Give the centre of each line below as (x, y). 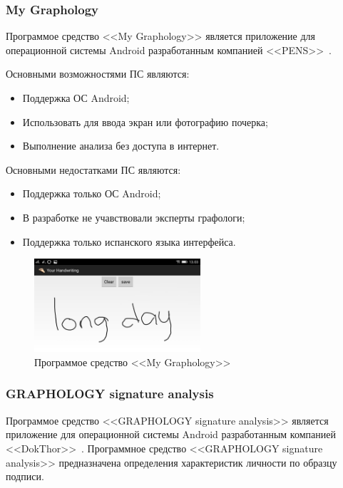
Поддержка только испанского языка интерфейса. (129, 241)
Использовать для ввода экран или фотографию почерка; (145, 121)
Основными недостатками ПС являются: (93, 169)
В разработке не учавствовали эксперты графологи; (134, 217)
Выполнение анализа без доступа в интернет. (121, 146)
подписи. (25, 476)
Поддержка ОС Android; (76, 98)
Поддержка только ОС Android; (92, 193)
